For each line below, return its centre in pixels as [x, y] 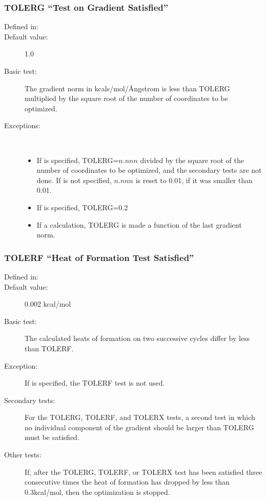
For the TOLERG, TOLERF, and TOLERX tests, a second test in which [140, 417]
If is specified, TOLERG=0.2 [82, 207]
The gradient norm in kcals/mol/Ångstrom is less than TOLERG [127, 88]
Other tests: [23, 455]
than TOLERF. [49, 348]
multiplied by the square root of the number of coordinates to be [126, 98]
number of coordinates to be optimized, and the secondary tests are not [149, 170]
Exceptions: [22, 125]
